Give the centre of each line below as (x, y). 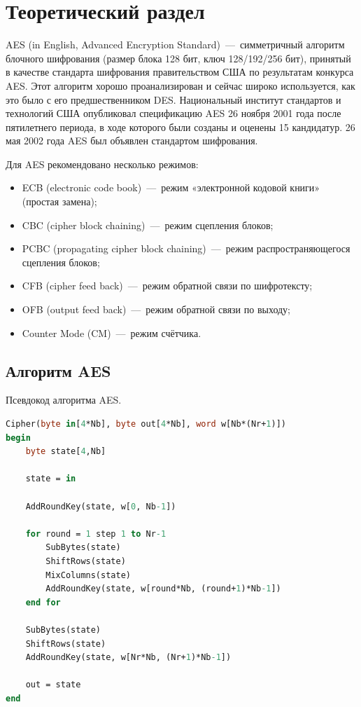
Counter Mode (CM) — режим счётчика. (112, 332)
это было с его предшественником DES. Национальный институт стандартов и (174, 99)
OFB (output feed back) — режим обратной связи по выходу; (156, 309)
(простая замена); (59, 201)
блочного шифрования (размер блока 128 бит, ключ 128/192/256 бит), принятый (178, 58)
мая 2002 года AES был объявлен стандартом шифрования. (132, 140)
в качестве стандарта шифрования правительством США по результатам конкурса (180, 72)
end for (43, 602)
